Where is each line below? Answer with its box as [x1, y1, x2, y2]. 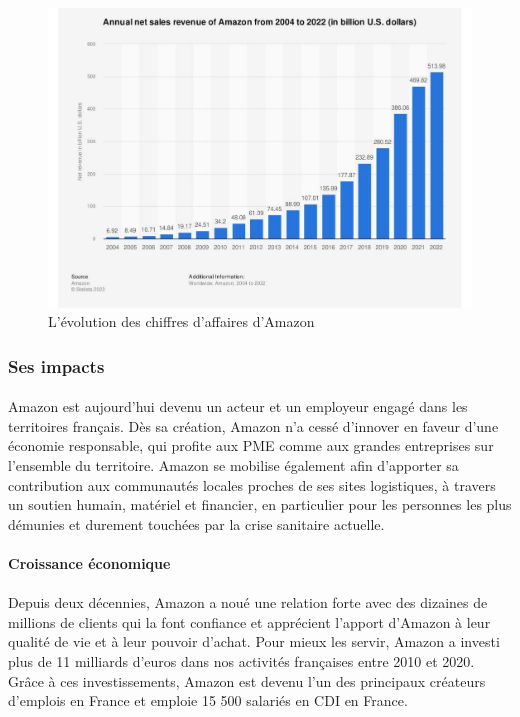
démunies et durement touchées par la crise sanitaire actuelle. [8, 513, 385, 534]
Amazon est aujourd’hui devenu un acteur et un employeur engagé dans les [8, 396, 468, 417]
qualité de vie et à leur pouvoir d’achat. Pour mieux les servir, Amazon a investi [8, 631, 500, 652]
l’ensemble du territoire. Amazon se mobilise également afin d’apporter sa [8, 455, 459, 476]
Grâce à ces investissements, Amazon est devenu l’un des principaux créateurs [8, 670, 486, 691]
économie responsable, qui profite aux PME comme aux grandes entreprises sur [8, 435, 494, 456]
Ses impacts [8, 353, 105, 378]
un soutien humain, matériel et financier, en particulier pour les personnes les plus [8, 494, 512, 515]
